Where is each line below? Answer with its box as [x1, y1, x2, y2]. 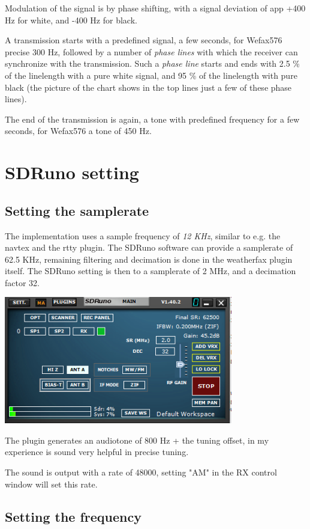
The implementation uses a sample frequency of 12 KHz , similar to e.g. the [5, 229, 281, 242]
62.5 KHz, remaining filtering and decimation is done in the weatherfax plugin [5, 252, 293, 265]
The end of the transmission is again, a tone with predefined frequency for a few [5, 112, 300, 125]
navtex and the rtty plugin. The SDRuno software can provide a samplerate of [5, 241, 293, 254]
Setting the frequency [5, 507, 142, 525]
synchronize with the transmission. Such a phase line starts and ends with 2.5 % [5, 57, 300, 70]
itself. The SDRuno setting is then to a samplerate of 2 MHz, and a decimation [5, 264, 296, 277]
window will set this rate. [5, 477, 98, 490]
